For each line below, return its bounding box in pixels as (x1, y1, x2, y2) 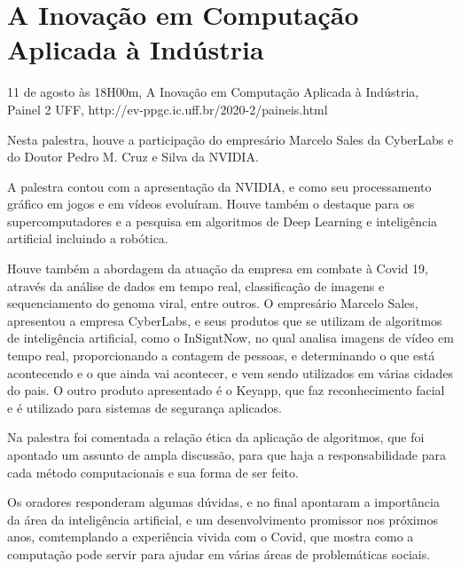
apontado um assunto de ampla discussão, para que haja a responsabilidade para (7, 446, 446, 463)
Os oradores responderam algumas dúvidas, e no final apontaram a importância (7, 493, 440, 511)
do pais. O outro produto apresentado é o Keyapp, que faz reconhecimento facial (7, 381, 445, 399)
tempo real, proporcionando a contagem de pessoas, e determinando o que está (7, 346, 435, 365)
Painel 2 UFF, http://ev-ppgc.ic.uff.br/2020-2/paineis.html (7, 99, 328, 118)
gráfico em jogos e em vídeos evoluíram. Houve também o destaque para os (7, 194, 415, 213)
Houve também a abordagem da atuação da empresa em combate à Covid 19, (7, 259, 428, 278)
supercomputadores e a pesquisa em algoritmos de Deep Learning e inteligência (7, 211, 438, 230)
